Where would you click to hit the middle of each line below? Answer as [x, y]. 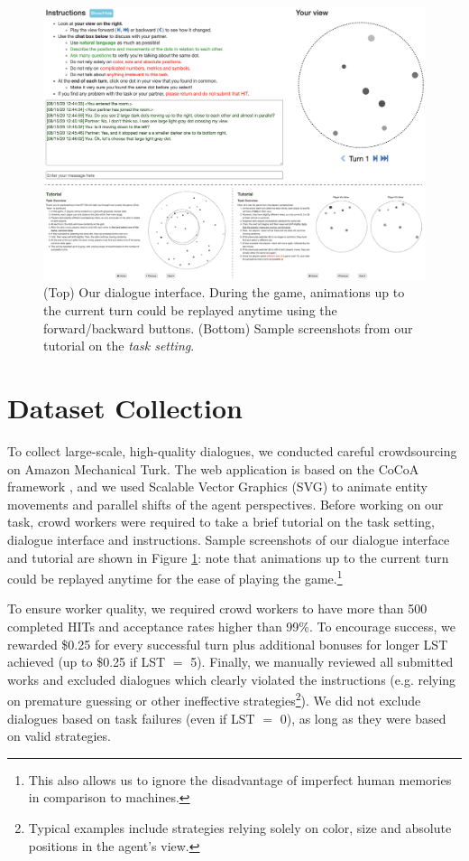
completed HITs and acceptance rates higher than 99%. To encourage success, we [232, 626]
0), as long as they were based [363, 718]
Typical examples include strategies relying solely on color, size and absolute [240, 827]
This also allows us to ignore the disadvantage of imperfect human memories [240, 779]
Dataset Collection [125, 407]
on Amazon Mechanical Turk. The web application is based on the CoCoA [213, 468]
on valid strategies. [59, 736]
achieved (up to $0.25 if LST [87, 662]
